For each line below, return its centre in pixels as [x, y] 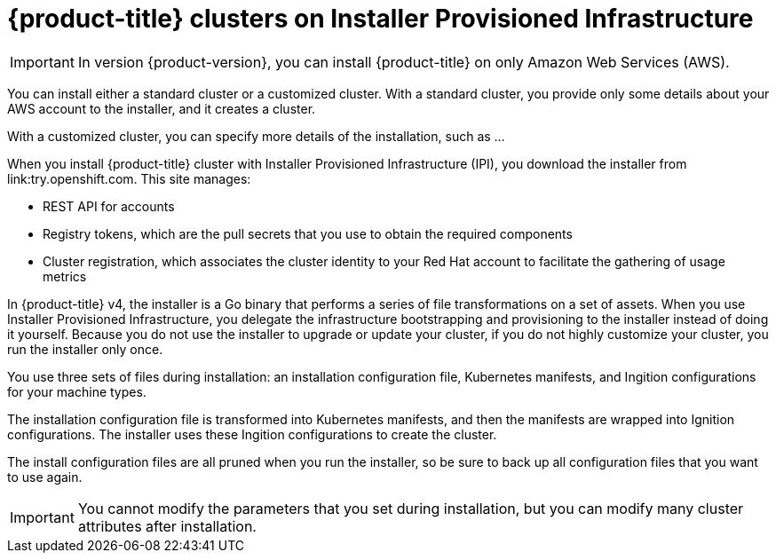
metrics [65, 276]
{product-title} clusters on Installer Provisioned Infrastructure [380, 19]
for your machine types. [77, 391]
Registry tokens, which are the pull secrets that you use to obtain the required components [308, 233]
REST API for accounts [109, 206]
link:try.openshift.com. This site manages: [129, 178]
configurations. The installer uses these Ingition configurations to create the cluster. [252, 434]
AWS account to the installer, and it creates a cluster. [162, 108]
